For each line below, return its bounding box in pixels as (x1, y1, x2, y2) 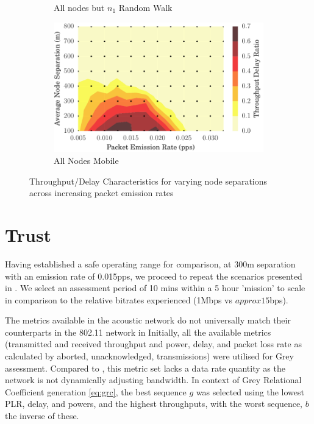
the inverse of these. (5, 409, 79, 422)
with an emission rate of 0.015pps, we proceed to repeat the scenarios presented (5, 269, 302, 282)
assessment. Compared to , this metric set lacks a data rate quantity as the (5, 361, 285, 374)
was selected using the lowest (196, 385, 304, 398)
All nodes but (54, 1, 105, 13)
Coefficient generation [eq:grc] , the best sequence (5, 385, 187, 398)
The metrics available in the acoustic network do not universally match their (5, 314, 291, 327)
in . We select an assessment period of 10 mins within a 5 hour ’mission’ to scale (5, 281, 305, 294)
